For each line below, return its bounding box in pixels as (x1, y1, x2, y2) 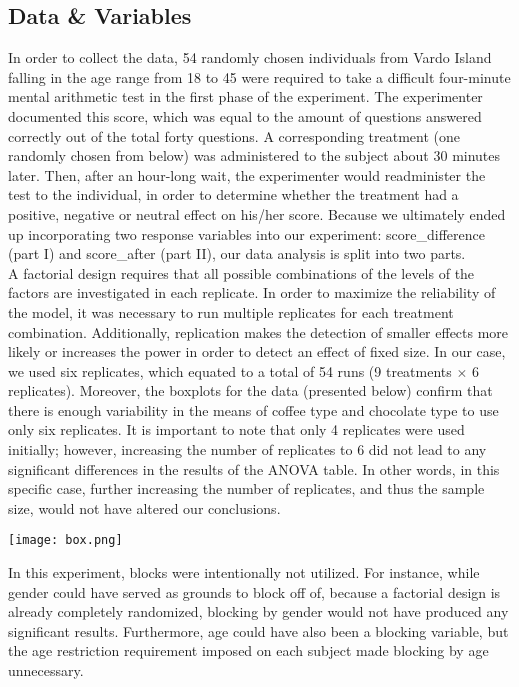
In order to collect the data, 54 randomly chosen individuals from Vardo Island (8, 47, 492, 68)
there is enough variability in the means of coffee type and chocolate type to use (8, 399, 499, 420)
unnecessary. (8, 660, 84, 681)
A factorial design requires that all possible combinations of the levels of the (8, 262, 475, 283)
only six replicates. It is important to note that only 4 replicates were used (8, 419, 465, 440)
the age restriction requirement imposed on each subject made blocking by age (8, 640, 489, 661)
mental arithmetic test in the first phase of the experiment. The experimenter (8, 86, 483, 107)
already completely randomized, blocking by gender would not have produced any (8, 601, 509, 622)
